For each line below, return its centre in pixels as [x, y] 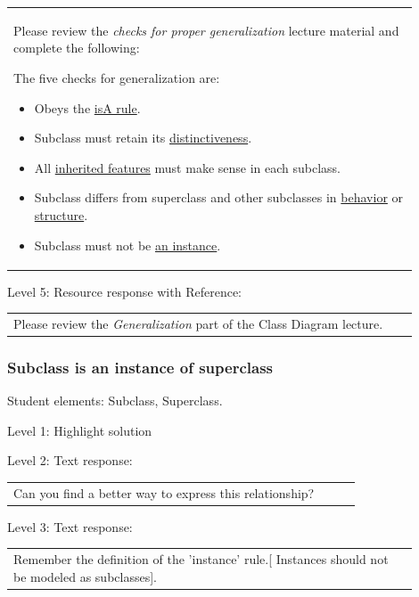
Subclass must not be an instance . [127, 245]
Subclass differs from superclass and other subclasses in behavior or [219, 197]
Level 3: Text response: [70, 526]
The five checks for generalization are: [117, 77]
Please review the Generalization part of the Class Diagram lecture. [198, 323]
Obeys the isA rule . [87, 107]
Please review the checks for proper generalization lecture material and [206, 30]
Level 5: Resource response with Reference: [124, 291]
